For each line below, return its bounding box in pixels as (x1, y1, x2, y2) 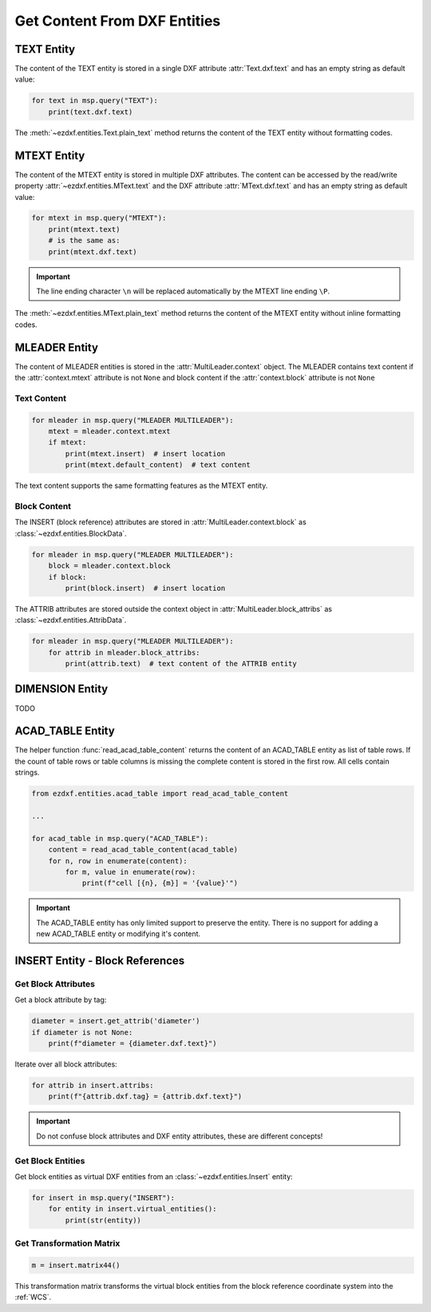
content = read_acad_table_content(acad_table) (48, 845, 239, 855)
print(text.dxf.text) (48, 107, 133, 116)
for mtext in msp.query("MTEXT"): (31, 213, 167, 223)
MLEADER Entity (14, 341, 99, 354)
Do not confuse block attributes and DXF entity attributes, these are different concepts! (36, 1131, 323, 1141)
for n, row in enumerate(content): (48, 856, 188, 865)
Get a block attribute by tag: (14, 995, 107, 1005)
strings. (14, 768, 40, 777)
